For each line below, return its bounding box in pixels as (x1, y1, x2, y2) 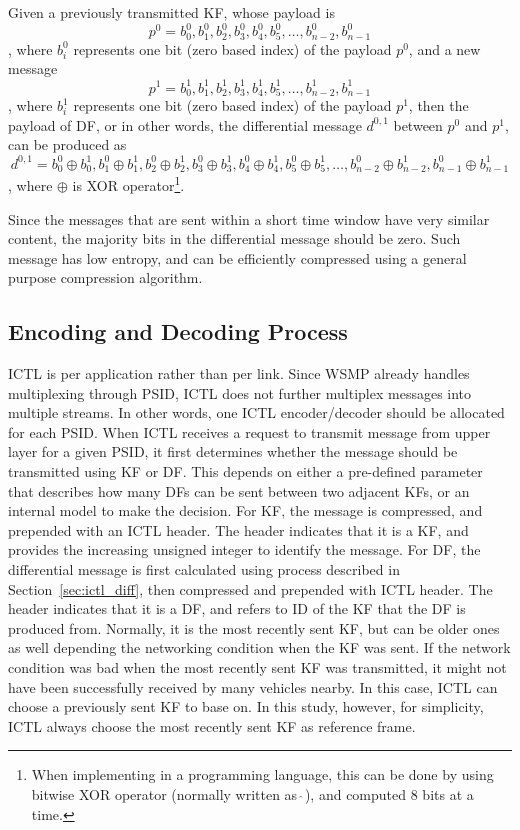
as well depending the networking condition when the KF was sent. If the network (8, 637, 511, 658)
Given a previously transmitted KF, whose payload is (8, 2, 335, 22)
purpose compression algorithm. (8, 267, 203, 288)
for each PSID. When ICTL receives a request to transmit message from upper (8, 421, 491, 442)
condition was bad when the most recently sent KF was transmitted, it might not (8, 657, 507, 677)
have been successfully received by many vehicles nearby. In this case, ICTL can (8, 676, 498, 697)
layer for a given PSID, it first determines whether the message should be (8, 441, 458, 462)
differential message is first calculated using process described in (8, 559, 400, 580)
